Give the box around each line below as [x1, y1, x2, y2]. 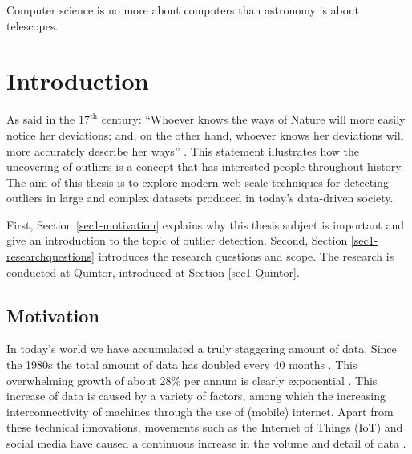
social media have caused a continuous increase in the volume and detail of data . [6, 435, 406, 452]
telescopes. [6, 17, 59, 34]
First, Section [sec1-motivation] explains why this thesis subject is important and [6, 216, 404, 233]
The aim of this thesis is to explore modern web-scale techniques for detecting [6, 173, 389, 190]
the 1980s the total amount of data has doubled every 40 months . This [6, 356, 357, 373]
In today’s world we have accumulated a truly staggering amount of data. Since [6, 340, 397, 357]
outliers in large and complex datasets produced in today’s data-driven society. [6, 189, 394, 206]
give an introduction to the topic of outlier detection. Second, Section [6, 232, 348, 249]
